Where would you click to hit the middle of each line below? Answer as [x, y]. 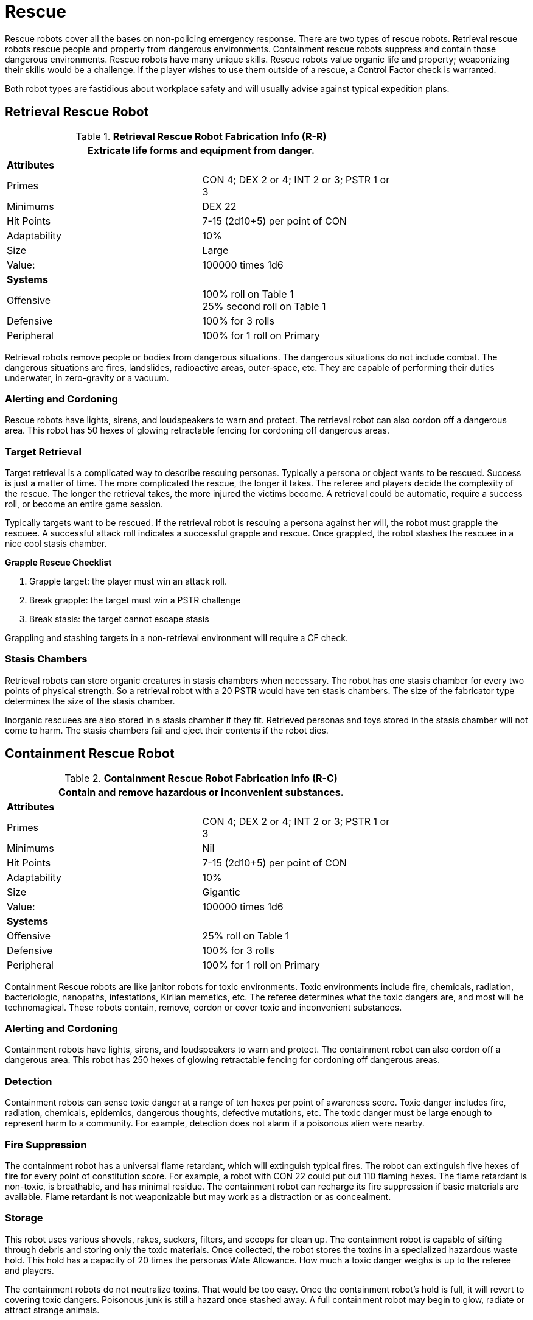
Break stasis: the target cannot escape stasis [119, 619]
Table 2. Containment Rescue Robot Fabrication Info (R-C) [201, 778]
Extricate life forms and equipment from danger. [201, 150]
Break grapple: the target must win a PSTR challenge [135, 600]
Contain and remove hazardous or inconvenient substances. [201, 792]
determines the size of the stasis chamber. [90, 701]
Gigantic [221, 892]
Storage [24, 1218]
